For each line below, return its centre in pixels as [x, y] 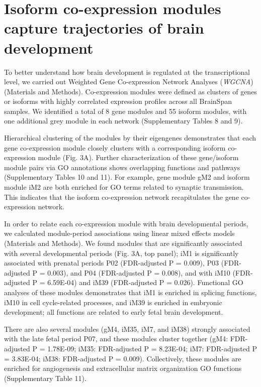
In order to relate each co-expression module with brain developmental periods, [126, 223]
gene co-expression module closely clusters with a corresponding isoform [115, 147]
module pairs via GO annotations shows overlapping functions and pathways [122, 167]
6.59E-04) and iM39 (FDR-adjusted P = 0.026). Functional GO [145, 282]
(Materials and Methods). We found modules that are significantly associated [123, 243]
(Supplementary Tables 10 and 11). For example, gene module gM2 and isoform [127, 177]
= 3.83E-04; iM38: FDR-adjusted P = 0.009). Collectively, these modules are [123, 358]
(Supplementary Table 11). [45, 378]
